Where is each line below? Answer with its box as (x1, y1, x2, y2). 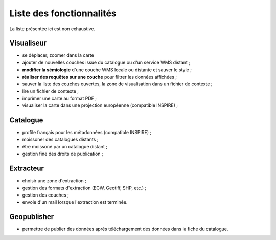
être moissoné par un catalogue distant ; (22, 143, 107, 149)
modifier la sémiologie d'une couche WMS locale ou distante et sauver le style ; (22, 67, 192, 73)
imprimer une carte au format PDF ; (22, 95, 97, 101)
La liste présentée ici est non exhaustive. (9, 26, 96, 32)
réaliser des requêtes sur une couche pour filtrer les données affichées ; (22, 74, 177, 80)
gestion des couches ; (22, 192, 69, 198)
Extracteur (9, 164, 44, 173)
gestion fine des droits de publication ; (22, 151, 103, 157)
